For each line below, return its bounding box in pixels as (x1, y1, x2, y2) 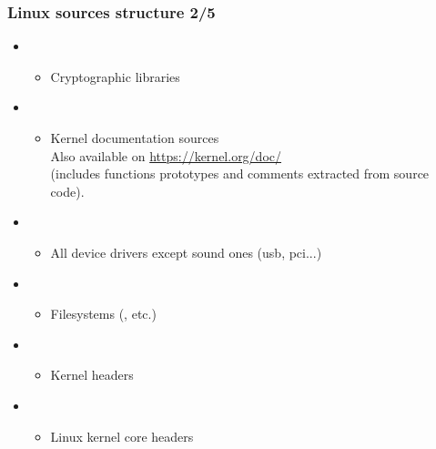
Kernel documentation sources (50, 128, 219, 147)
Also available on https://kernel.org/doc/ (50, 146, 282, 165)
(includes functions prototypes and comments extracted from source (50, 164, 430, 183)
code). (50, 181, 85, 200)
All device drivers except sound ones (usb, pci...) (50, 242, 322, 261)
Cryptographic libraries (50, 66, 180, 86)
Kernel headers (50, 365, 134, 384)
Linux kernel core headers (50, 426, 194, 445)
